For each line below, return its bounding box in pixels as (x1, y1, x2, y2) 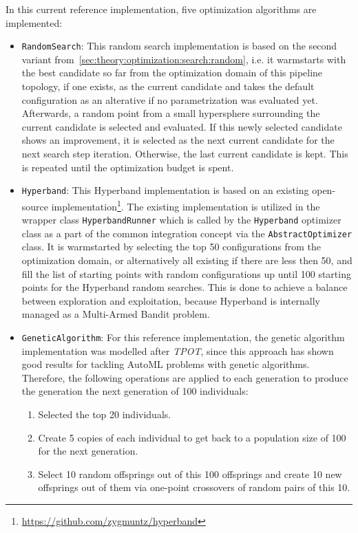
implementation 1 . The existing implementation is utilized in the (51, 197, 320, 213)
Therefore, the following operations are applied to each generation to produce (21, 370, 348, 384)
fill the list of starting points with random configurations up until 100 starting (21, 266, 351, 281)
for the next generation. (38, 444, 138, 458)
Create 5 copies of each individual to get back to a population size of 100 (38, 430, 346, 444)
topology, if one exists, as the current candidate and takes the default (21, 79, 315, 94)
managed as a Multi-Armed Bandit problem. (21, 307, 210, 321)
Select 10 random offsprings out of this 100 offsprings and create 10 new (38, 466, 342, 481)
